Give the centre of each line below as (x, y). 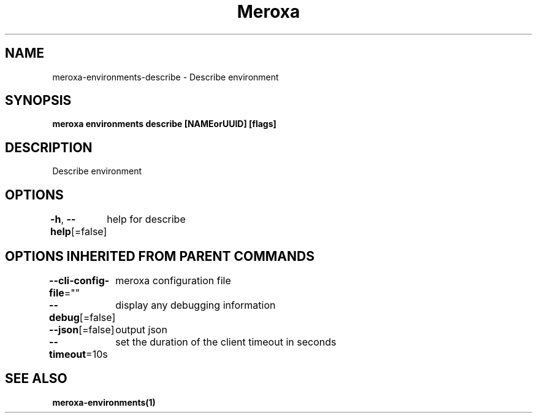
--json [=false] (82, 329)
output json (141, 329)
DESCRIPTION (49, 147)
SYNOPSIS (38, 101)
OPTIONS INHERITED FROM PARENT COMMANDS (160, 256)
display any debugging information (196, 305)
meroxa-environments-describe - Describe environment (166, 77)
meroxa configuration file (173, 280)
